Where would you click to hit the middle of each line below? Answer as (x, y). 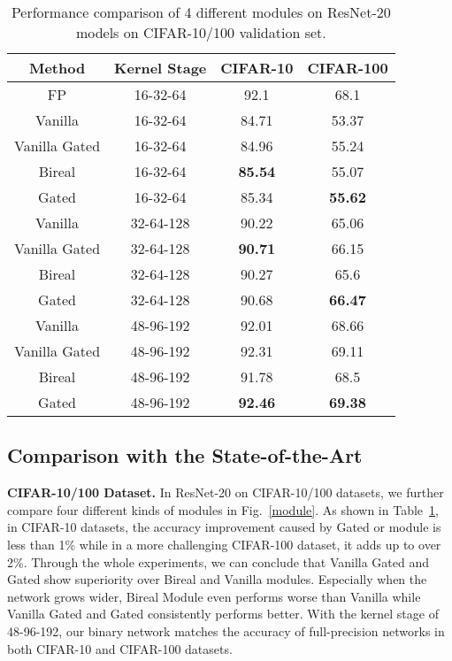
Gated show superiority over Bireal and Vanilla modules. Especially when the (217, 579)
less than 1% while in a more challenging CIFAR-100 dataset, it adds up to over (224, 544)
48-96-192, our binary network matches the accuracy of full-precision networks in (226, 630)
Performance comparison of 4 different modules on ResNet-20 (201, 12)
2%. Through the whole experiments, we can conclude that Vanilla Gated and (218, 561)
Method (57, 68)
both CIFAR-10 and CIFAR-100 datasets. (120, 648)
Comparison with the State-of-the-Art (185, 455)
